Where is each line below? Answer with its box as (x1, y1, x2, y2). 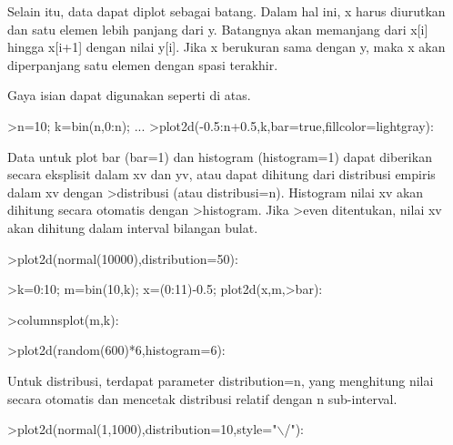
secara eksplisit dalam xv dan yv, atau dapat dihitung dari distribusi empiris (7, 165, 436, 184)
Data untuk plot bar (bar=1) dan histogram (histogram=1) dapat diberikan (7, 147, 432, 166)
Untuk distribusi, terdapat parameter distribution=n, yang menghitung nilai (7, 370, 434, 389)
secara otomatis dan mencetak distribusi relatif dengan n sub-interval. (7, 389, 398, 408)
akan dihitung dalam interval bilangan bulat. (7, 217, 258, 237)
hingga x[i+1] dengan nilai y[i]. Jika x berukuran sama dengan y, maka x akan (7, 37, 446, 56)
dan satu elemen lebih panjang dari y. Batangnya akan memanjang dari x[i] (7, 19, 428, 38)
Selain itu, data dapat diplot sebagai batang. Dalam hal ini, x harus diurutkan (7, 2, 446, 20)
